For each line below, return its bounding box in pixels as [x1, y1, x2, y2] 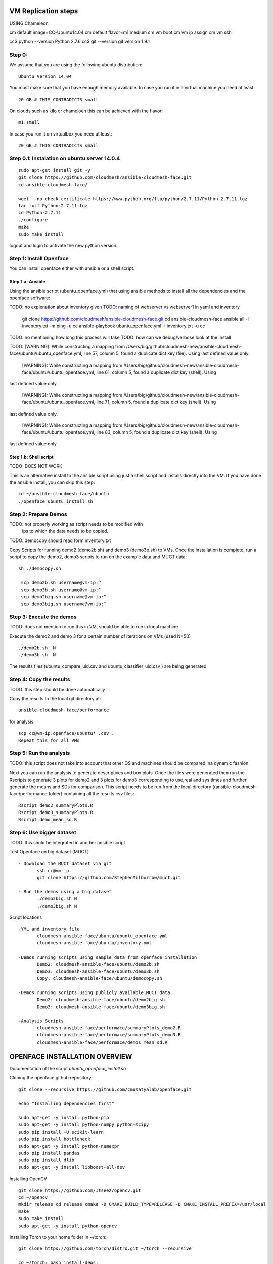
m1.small [18, 119, 40, 125]
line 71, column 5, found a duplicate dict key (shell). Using [96, 399, 216, 405]
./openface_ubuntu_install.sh [18, 498, 94, 504]
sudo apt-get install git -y [18, 167, 90, 173]
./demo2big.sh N [37, 896, 77, 902]
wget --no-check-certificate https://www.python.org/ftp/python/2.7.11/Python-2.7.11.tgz [18, 196, 248, 202]
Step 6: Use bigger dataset [9, 829, 77, 836]
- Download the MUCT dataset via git [18, 861, 112, 867]
